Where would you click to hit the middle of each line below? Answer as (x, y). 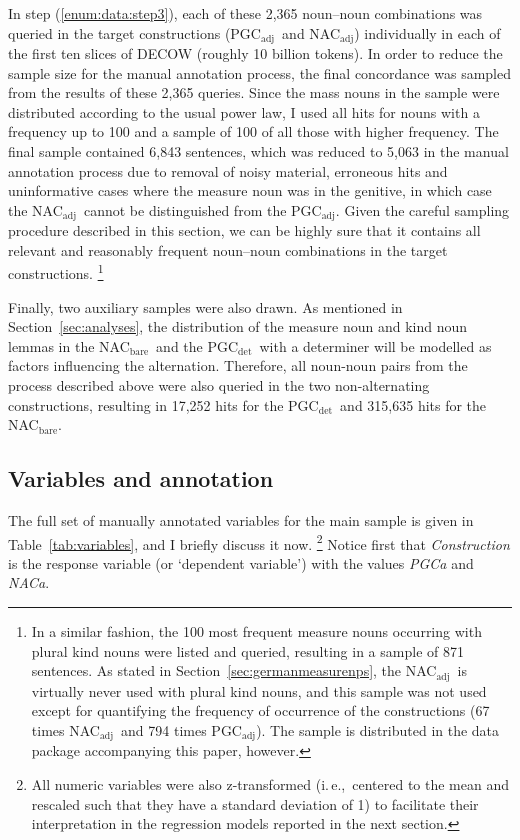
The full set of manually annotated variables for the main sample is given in (241, 520)
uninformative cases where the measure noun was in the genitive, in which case (250, 190)
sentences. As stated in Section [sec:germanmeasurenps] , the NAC (234, 670)
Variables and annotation (141, 478)
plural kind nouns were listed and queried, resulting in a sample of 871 (247, 650)
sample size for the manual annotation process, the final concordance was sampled (259, 72)
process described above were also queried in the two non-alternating (219, 385)
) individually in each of (427, 32)
